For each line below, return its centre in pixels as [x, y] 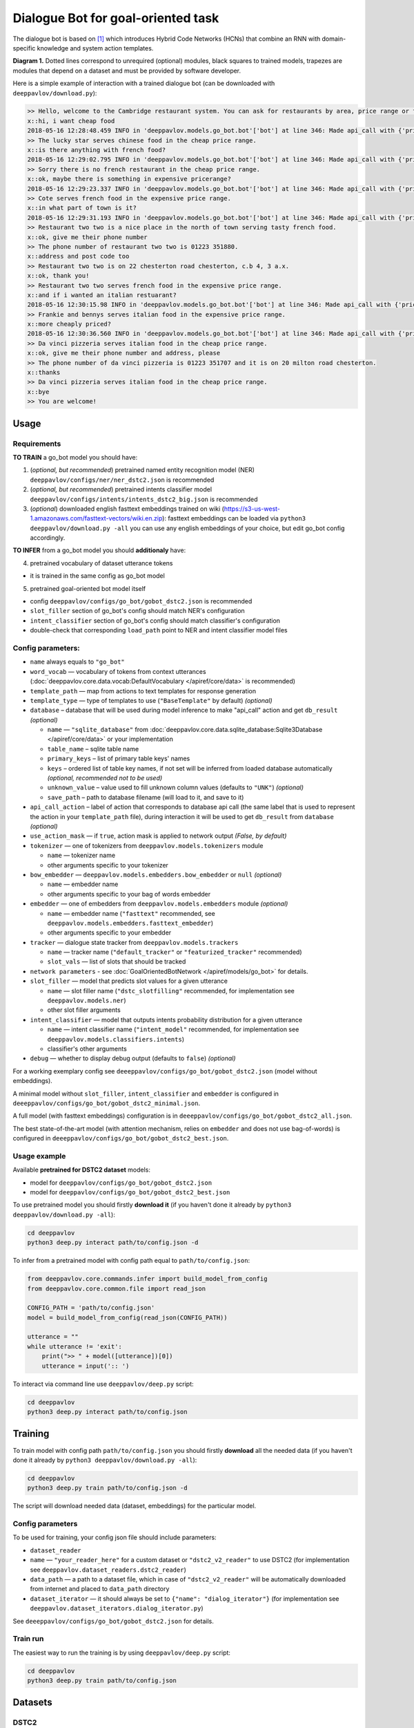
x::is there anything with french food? [96, 150]
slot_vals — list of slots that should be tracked [117, 961]
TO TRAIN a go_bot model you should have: [75, 457]
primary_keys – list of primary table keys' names [119, 759]
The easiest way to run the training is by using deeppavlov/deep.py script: [122, 1653]
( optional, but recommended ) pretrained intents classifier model [121, 489]
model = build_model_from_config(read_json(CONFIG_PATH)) [127, 1317]
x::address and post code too [78, 256]
